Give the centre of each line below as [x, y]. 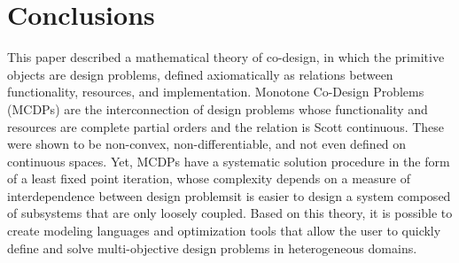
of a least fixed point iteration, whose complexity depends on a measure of [209, 178]
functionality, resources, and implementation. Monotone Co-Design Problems [216, 92]
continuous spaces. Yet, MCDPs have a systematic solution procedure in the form [229, 161]
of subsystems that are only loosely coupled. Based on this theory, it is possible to [230, 213]
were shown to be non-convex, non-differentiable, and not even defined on [207, 144]
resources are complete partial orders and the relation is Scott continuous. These [226, 126]
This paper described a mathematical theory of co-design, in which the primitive [226, 57]
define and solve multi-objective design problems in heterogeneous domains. [212, 248]
